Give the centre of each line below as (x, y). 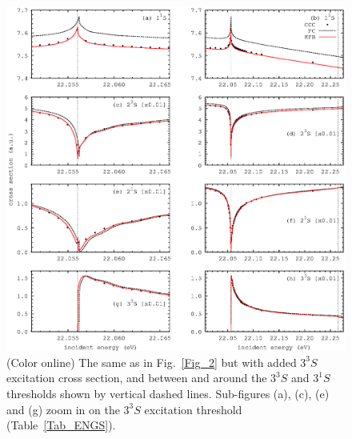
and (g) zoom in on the (63, 409)
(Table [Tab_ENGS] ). (61, 425)
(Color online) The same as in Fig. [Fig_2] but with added (152, 362)
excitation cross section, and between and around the (137, 378)
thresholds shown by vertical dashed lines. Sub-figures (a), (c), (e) (168, 394)
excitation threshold (193, 409)
